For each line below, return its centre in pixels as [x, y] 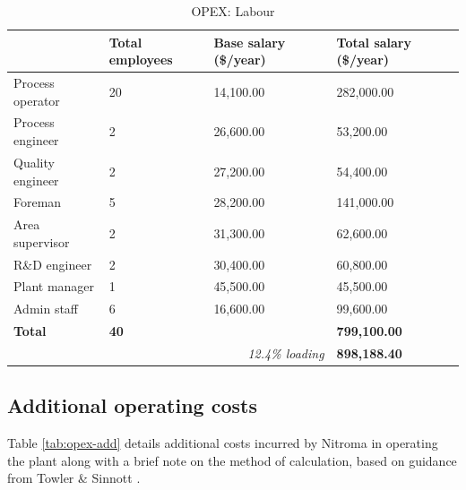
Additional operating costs [132, 405]
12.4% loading [286, 353]
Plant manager [54, 286]
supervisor [42, 241]
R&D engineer [53, 264]
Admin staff [46, 309]
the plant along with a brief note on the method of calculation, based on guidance [232, 460]
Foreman [38, 202]
